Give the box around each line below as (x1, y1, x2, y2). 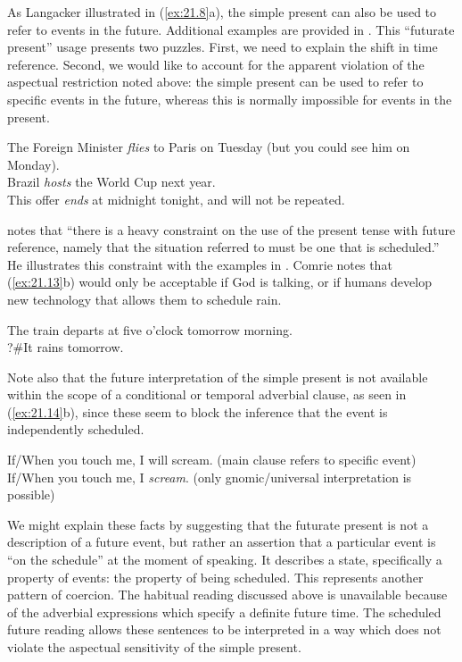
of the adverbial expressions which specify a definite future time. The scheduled (7, 602, 441, 621)
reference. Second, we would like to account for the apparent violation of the (7, 54, 425, 73)
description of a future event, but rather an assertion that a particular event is (7, 532, 436, 551)
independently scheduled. (7, 420, 144, 439)
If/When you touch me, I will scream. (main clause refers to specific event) (7, 450, 417, 469)
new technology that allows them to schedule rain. (7, 289, 282, 308)
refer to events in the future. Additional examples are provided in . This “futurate (7, 20, 455, 38)
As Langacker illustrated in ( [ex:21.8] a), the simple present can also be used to (7, 3, 437, 21)
